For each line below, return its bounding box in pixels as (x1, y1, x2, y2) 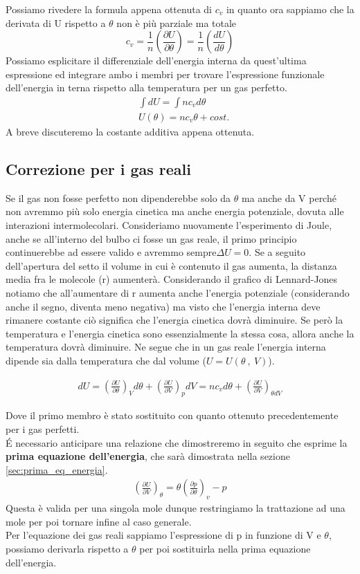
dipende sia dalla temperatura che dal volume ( (6, 353, 206, 367)
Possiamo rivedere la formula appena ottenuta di (6, 2, 212, 16)
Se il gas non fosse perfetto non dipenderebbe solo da (6, 190, 231, 205)
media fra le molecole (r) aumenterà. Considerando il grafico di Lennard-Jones (6, 272, 338, 286)
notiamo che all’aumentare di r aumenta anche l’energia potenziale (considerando (6, 285, 350, 299)
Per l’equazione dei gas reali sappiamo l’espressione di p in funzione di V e (6, 528, 321, 542)
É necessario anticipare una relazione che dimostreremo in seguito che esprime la (6, 435, 348, 450)
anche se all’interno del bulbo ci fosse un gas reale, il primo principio (6, 231, 297, 246)
